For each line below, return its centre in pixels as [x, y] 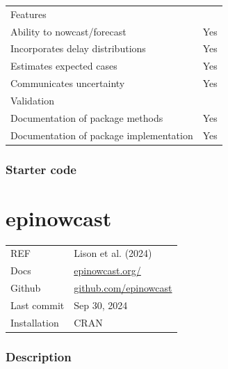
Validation [33, 100]
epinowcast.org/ [107, 270]
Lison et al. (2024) [113, 253]
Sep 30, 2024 [101, 305]
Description [39, 356]
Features [28, 14]
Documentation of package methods [87, 117]
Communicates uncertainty [68, 83]
